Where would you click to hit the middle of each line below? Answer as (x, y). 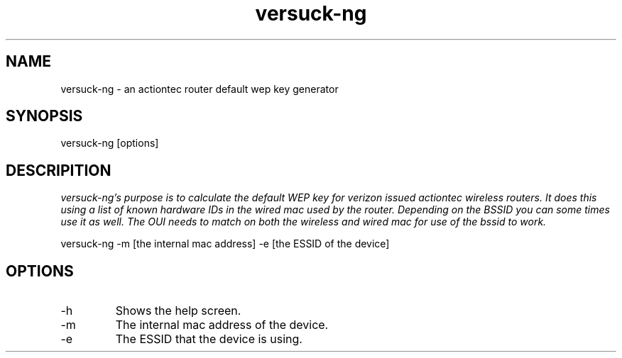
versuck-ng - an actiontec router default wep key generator (200, 89)
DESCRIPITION (59, 170)
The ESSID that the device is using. (209, 339)
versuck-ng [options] (110, 143)
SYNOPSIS (44, 116)
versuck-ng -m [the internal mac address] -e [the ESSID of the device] (225, 244)
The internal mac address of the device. (222, 325)
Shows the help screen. (178, 311)
